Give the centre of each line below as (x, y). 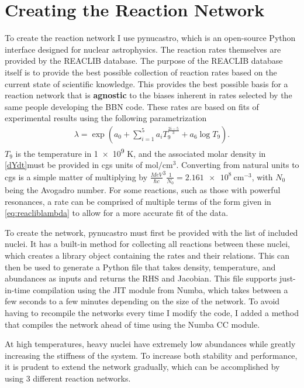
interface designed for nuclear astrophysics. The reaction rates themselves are (143, 49)
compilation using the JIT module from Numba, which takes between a (160, 289)
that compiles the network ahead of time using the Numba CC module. (132, 324)
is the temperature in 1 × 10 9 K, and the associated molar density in (141, 152)
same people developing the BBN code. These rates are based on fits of (132, 106)
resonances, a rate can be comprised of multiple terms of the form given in (138, 201)
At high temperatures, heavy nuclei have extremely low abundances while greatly (150, 344)
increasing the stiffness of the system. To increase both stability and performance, (151, 355)
